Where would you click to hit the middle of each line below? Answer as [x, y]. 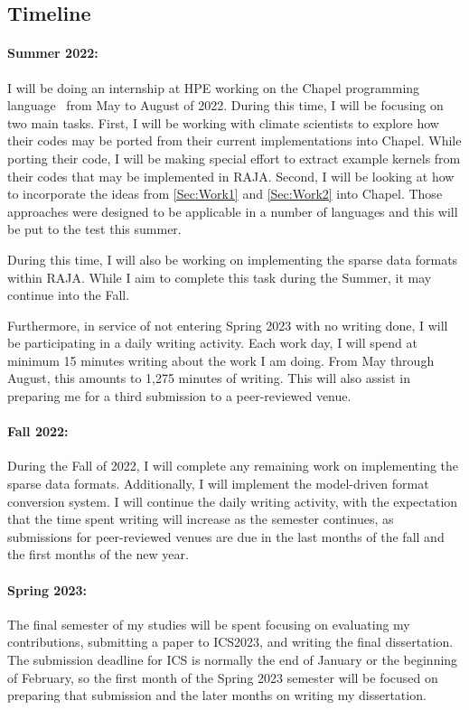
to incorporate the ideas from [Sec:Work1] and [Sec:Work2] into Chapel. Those [225, 194]
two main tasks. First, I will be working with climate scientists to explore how [223, 122]
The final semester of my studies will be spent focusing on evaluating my [209, 624]
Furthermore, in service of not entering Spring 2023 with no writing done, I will [228, 325]
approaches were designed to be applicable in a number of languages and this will [233, 211]
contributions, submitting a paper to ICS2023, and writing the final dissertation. [230, 642]
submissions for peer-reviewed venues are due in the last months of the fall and [226, 536]
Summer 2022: [53, 53]
